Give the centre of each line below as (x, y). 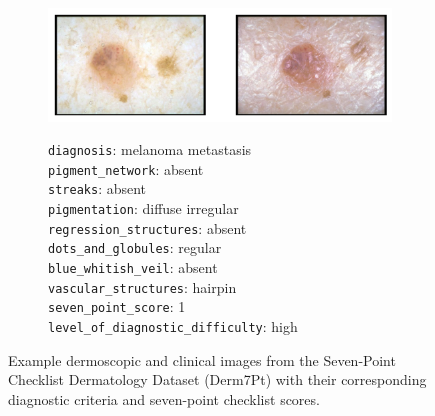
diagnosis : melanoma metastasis (150, 149)
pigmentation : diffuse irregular (143, 208)
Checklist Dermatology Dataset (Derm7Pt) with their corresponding (217, 379)
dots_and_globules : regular (135, 247)
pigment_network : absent (126, 168)
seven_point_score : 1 (117, 306)
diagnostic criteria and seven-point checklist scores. (164, 398)
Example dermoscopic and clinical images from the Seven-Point (202, 359)
